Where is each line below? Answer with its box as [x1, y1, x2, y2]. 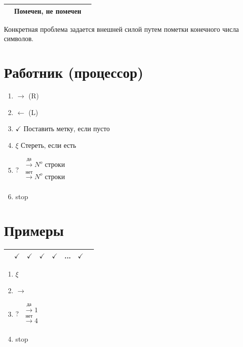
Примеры [4, 220, 64, 240]
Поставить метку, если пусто [23, 123, 110, 134]
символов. [4, 33, 34, 44]
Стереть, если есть [21, 139, 76, 150]
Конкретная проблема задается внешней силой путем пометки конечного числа [4, 23, 239, 34]
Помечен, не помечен [14, 5, 82, 16]
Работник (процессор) [4, 62, 144, 82]
